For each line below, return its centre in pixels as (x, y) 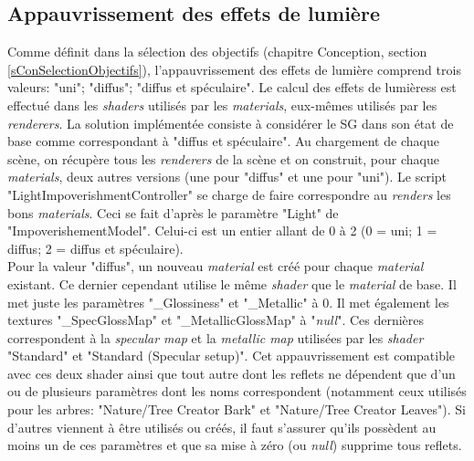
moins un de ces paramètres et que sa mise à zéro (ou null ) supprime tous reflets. (235, 445)
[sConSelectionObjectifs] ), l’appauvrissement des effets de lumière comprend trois (234, 69)
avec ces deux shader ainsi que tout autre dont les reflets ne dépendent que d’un (232, 373)
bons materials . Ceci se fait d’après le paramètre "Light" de (173, 212)
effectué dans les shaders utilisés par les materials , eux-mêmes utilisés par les (222, 105)
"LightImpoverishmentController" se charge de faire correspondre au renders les (229, 194)
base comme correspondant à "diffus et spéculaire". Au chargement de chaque (223, 141)
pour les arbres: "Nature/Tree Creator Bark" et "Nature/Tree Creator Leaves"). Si (237, 409)
